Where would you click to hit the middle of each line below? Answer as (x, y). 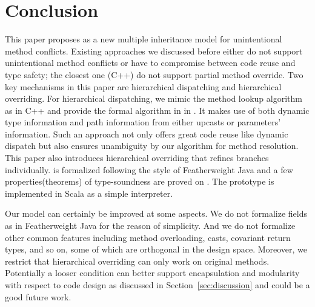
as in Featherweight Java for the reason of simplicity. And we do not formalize (150, 226)
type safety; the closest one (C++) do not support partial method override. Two (154, 74)
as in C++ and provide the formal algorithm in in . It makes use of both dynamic (157, 110)
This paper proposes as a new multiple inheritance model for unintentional (144, 39)
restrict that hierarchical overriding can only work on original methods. (137, 261)
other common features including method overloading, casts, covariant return (148, 237)
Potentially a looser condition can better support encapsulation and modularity (152, 273)
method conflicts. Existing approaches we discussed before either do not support (154, 51)
